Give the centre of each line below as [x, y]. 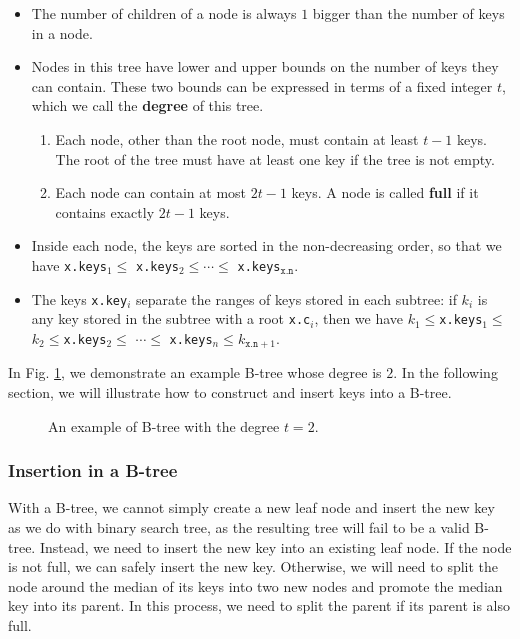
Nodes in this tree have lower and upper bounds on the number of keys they [265, 66]
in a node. [62, 32]
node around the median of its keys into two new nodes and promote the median [255, 585]
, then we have [359, 318]
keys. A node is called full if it [385, 192]
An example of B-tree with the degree [164, 425]
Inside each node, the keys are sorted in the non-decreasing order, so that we [266, 245]
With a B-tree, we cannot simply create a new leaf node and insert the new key [251, 507]
